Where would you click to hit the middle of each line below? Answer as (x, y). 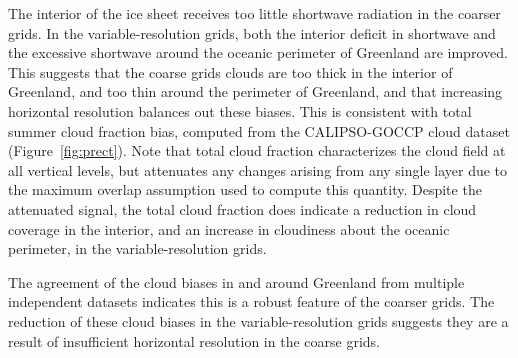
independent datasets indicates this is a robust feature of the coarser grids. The (251, 301)
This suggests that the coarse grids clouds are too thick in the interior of (230, 71)
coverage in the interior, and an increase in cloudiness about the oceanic (229, 228)
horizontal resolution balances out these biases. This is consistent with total (240, 110)
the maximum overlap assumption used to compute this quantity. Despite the (245, 189)
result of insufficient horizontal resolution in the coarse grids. (194, 340)
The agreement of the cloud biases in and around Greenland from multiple (236, 281)
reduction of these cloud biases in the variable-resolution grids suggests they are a (258, 320)
